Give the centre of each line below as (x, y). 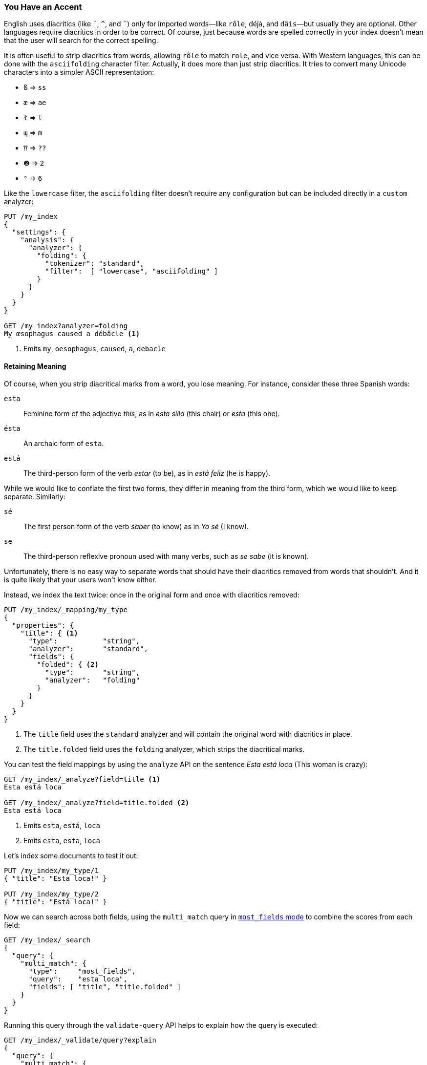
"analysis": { (47, 240)
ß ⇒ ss (35, 87)
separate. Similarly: (35, 496)
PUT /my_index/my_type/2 (51, 894)
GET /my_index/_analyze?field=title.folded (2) (97, 802)
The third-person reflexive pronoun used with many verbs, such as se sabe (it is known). (166, 556)
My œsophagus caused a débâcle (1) (72, 334)
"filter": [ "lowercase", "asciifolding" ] (132, 271)
